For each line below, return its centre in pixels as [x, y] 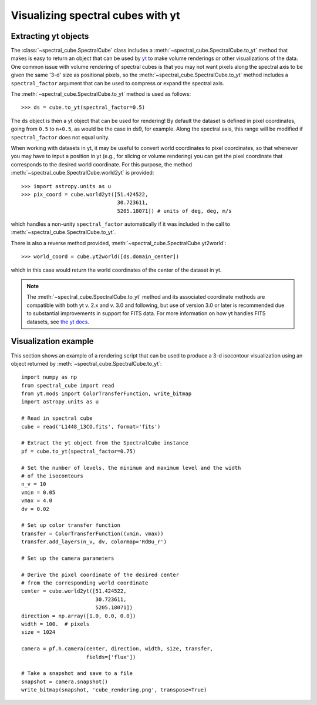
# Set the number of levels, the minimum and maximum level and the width [131, 468]
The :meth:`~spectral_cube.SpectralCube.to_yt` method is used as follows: [101, 94]
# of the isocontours [52, 476]
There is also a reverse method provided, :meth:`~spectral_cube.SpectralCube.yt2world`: [119, 243]
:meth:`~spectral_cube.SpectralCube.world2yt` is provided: [82, 173]
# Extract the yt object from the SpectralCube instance [105, 443]
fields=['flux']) [111, 657]
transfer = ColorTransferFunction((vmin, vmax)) [92, 533]
